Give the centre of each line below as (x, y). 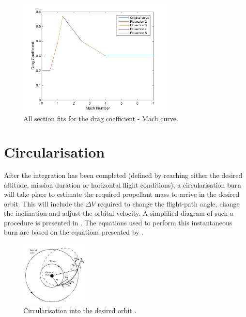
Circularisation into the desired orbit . (80, 310)
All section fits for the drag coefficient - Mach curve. (101, 119)
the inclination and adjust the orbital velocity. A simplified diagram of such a (119, 213)
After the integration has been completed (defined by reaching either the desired (123, 175)
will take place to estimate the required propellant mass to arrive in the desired (122, 194)
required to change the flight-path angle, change (169, 203)
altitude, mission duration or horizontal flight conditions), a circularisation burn (123, 184)
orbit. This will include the (44, 203)
